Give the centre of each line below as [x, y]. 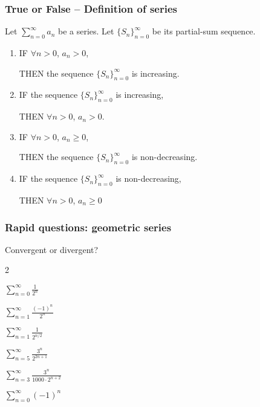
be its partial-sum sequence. [204, 31]
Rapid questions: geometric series [88, 227]
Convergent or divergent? [52, 249]
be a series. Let [86, 31]
